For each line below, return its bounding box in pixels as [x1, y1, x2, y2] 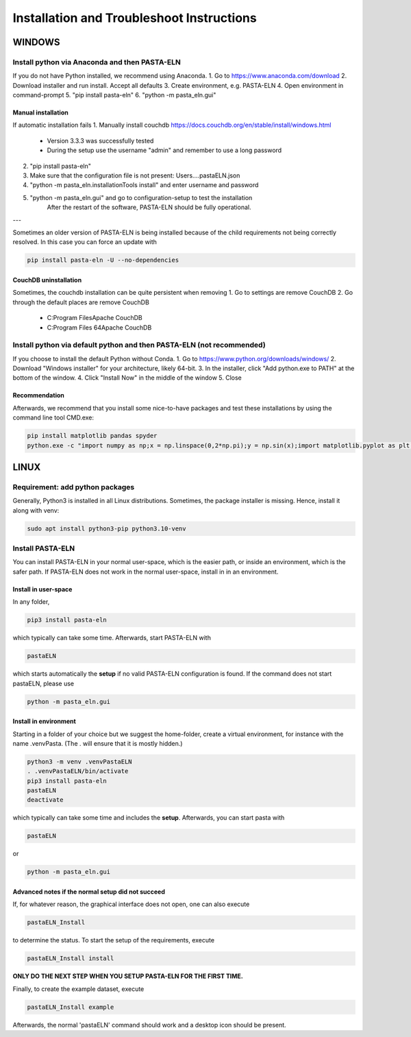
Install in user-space [12, 585, 73, 593]
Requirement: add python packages [12, 482, 135, 491]
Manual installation [12, 108, 68, 117]
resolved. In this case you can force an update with [12, 238, 158, 246]
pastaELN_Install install [27, 955, 114, 962]
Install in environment [12, 717, 77, 726]
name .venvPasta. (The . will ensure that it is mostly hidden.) [12, 739, 183, 747]
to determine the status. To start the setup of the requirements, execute [12, 936, 215, 944]
